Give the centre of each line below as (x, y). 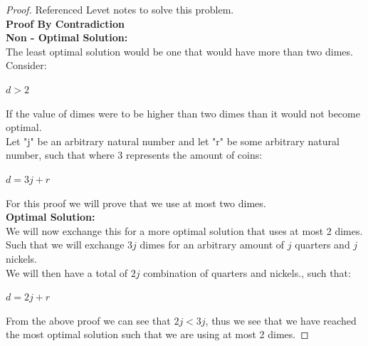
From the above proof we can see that (88, 320)
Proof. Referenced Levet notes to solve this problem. (120, 9)
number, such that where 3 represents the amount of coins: (134, 155)
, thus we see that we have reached (281, 320)
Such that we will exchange (65, 245)
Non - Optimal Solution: (67, 37)
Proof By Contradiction (65, 23)
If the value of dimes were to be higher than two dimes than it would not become (183, 113)
